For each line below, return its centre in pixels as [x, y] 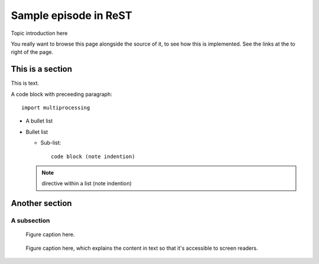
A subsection [30, 221]
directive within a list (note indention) [87, 183]
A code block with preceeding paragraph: [61, 94]
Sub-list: [51, 143]
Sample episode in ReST [71, 15]
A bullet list [39, 121]
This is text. [25, 83]
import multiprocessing [56, 108]
